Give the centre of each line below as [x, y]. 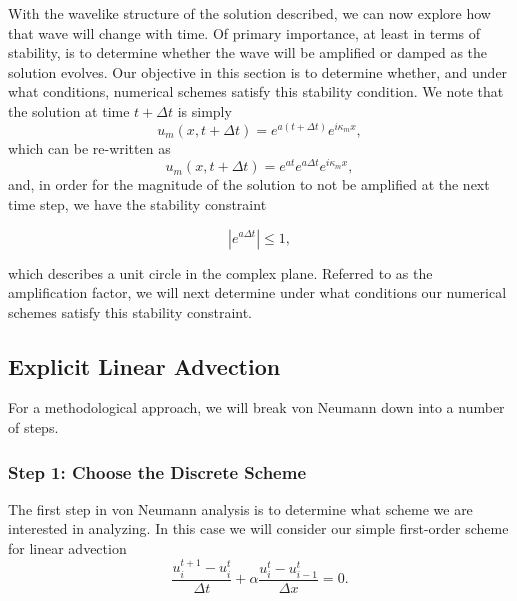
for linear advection [67, 548]
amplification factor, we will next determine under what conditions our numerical [257, 292]
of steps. [33, 427]
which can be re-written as [89, 147]
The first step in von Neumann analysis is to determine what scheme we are [240, 508]
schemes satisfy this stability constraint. [130, 311]
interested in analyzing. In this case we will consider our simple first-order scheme [258, 528]
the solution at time [69, 110]
